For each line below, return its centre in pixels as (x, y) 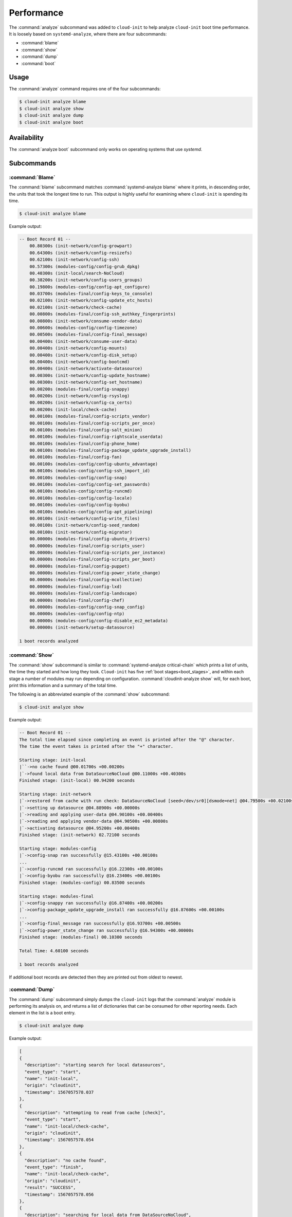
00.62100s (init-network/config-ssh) (74, 260)
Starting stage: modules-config (58, 848)
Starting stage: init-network (55, 794)
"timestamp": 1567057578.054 (59, 1140)
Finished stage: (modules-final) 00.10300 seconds (81, 937)
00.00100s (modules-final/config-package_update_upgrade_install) (110, 451)
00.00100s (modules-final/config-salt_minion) (86, 430)
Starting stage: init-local (53, 760)
